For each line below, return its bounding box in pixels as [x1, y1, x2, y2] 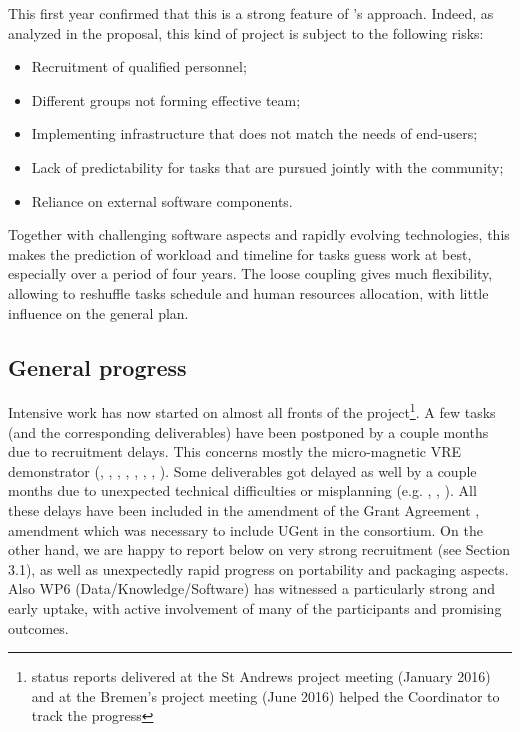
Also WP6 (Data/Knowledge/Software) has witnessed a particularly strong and [8, 578, 496, 599]
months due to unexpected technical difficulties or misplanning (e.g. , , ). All [8, 480, 477, 501]
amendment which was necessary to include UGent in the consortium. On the [8, 519, 483, 540]
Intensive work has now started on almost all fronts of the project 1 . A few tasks [8, 399, 496, 422]
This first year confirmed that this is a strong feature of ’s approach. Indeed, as [8, 3, 494, 23]
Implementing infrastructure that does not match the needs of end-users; [31, 123, 478, 144]
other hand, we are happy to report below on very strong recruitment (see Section [8, 539, 511, 560]
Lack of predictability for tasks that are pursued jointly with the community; [31, 156, 504, 177]
